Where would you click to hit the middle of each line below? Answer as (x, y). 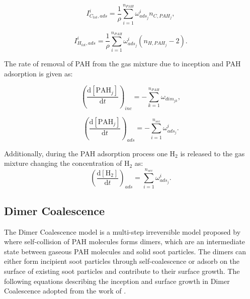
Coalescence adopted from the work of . (65, 291)
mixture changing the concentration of (63, 163)
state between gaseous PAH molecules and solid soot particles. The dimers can (125, 251)
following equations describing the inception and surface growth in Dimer (117, 281)
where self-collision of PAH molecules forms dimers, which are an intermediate (125, 241)
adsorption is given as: (38, 73)
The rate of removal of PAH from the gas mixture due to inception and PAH (122, 64)
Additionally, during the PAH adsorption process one (86, 153)
